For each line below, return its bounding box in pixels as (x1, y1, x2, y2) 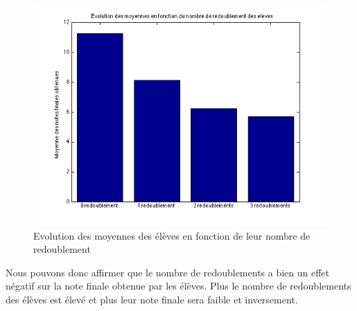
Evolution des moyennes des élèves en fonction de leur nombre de (33, 228, 311, 242)
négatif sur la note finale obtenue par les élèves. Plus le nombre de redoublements (6, 278, 351, 293)
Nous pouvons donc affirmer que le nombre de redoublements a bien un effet (6, 265, 330, 279)
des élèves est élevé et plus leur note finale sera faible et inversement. (6, 292, 298, 306)
